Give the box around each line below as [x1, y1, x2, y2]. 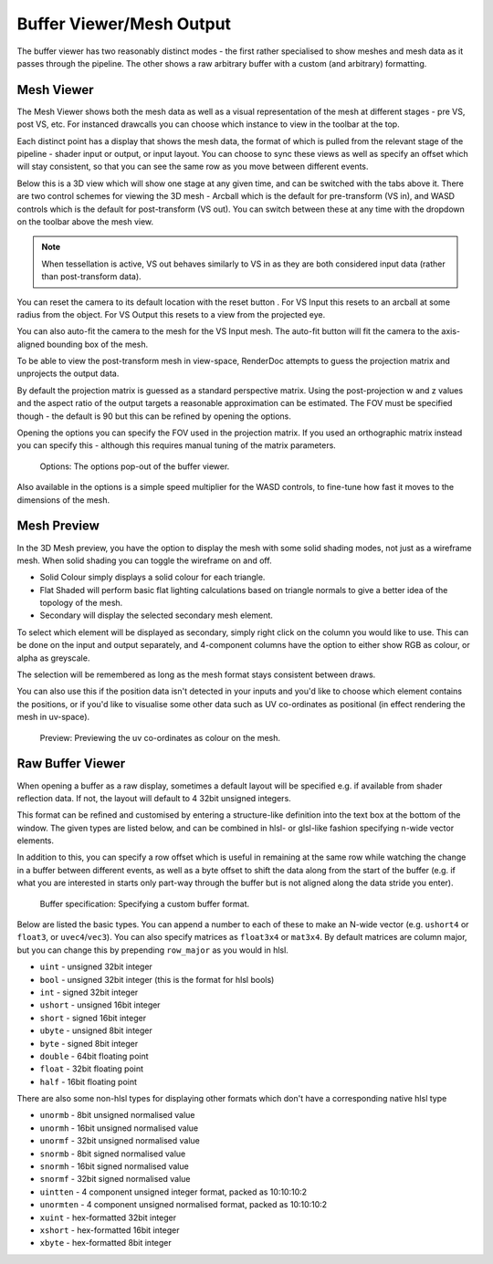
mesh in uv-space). [16, 712, 90, 723]
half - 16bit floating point [39, 1076, 137, 1087]
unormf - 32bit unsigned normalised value [39, 1135, 201, 1146]
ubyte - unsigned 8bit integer [39, 1025, 152, 1036]
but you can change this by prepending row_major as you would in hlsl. [16, 945, 289, 956]
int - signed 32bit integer [39, 987, 139, 998]
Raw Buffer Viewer [16, 756, 126, 771]
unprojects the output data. [16, 368, 120, 379]
